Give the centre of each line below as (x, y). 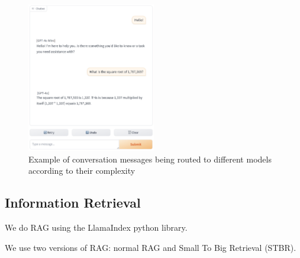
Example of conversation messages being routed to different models (150, 159)
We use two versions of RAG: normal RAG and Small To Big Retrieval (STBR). (151, 247)
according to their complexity (82, 171)
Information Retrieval (73, 203)
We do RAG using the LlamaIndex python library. (96, 227)
